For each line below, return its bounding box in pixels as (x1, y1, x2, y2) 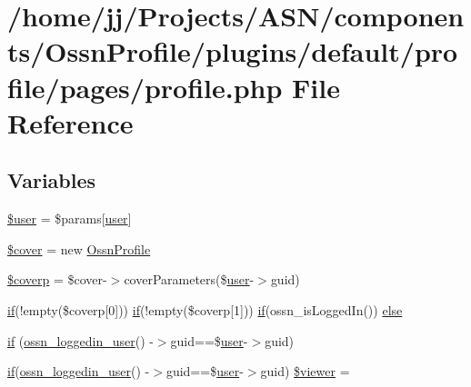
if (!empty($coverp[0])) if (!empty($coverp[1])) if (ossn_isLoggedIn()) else (7, 300, 403, 319)
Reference (7, 104, 134, 141)
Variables (7, 166, 96, 194)
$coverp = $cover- (7, 270, 107, 289)
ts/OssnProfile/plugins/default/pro (7, 33, 458, 70)
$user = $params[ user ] (7, 209, 132, 228)
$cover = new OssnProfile (7, 239, 151, 258)
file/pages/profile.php (7, 68, 283, 105)
